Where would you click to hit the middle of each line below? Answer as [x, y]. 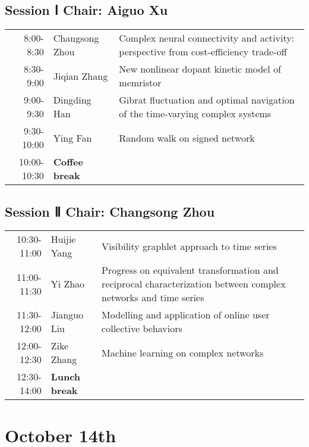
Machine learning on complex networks [183, 352]
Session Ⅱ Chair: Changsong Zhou [110, 211]
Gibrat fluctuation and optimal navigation [207, 100]
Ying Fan [72, 137]
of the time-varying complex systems [195, 114]
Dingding [72, 100]
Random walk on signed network [187, 137]
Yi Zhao [68, 284]
